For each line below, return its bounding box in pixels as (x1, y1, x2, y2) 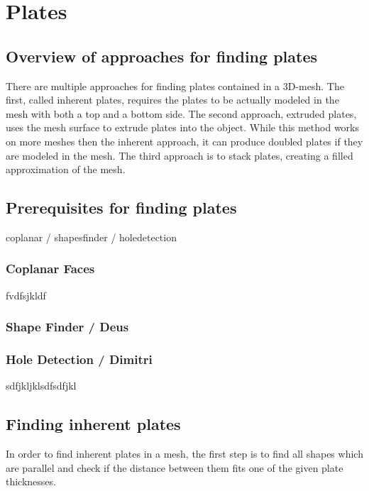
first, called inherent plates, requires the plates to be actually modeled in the (6, 92, 339, 107)
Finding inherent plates (6, 413, 181, 435)
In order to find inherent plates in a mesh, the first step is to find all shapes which (6, 446, 363, 461)
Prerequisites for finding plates (6, 197, 237, 219)
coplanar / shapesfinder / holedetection (6, 229, 177, 244)
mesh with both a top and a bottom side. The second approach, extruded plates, (6, 106, 357, 121)
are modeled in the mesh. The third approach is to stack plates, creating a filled (6, 148, 353, 162)
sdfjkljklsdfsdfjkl (6, 378, 77, 393)
